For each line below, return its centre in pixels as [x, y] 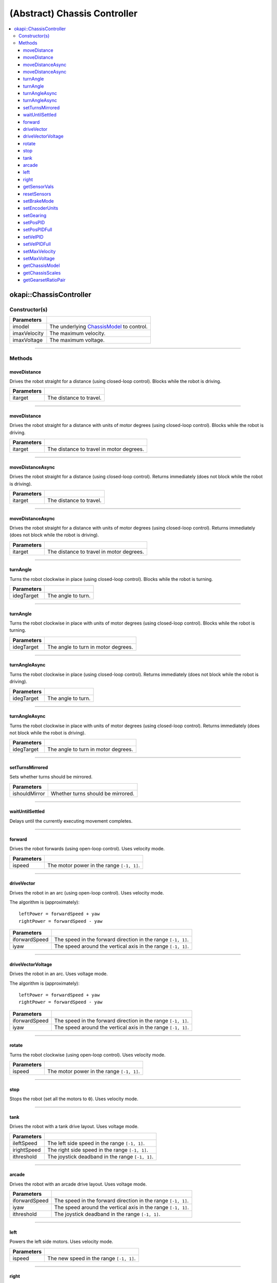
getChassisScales [42, 273]
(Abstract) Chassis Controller [74, 13]
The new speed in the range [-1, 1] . [92, 1258]
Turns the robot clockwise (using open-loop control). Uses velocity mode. [87, 1055]
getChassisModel [42, 266]
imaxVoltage [28, 340]
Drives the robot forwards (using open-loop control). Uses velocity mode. [87, 849]
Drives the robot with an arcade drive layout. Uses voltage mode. [78, 1184]
